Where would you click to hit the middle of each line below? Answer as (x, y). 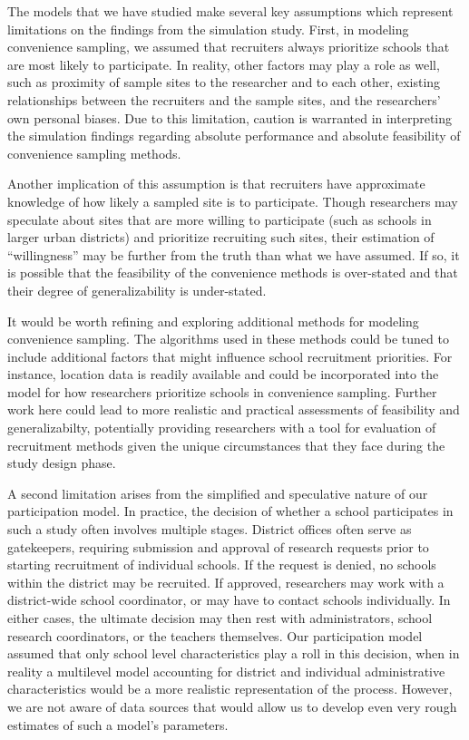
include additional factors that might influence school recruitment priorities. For (230, 356)
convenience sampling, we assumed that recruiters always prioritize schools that (229, 47)
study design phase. (62, 463)
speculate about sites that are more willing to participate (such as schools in (220, 219)
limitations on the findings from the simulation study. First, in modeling (208, 29)
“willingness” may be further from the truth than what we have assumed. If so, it (234, 254)
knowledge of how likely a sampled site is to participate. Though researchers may (233, 201)
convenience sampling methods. (94, 153)
